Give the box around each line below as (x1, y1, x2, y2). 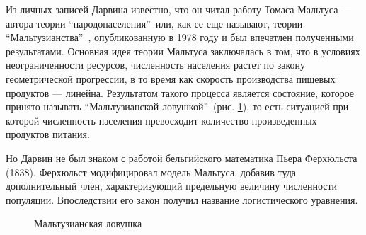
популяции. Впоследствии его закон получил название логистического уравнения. (6, 192, 358, 207)
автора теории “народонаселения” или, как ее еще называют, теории (6, 16, 303, 30)
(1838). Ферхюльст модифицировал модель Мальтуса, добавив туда (6, 164, 296, 179)
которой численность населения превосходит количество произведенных (6, 113, 317, 127)
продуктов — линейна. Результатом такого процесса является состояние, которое (6, 85, 355, 100)
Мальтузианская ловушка (34, 216, 142, 231)
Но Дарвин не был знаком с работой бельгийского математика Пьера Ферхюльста (6, 150, 358, 165)
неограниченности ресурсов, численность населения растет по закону (6, 57, 305, 72)
